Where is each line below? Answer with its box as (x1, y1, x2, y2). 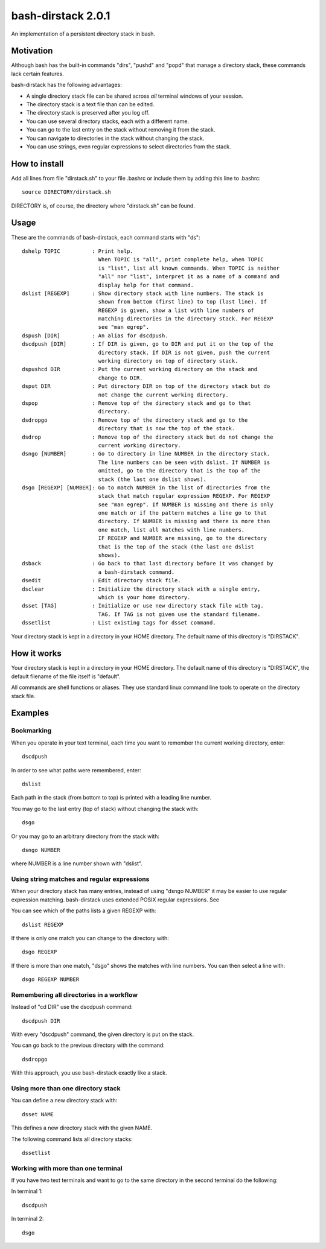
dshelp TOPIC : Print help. (22, 247, 134, 255)
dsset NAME (22, 1111, 54, 1117)
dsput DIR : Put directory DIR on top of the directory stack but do (22, 383, 270, 390)
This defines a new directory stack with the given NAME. (11, 1124, 153, 1131)
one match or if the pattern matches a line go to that (98, 510, 267, 516)
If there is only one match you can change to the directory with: (11, 934, 169, 941)
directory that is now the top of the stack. (98, 425, 235, 432)
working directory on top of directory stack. (98, 358, 238, 364)
